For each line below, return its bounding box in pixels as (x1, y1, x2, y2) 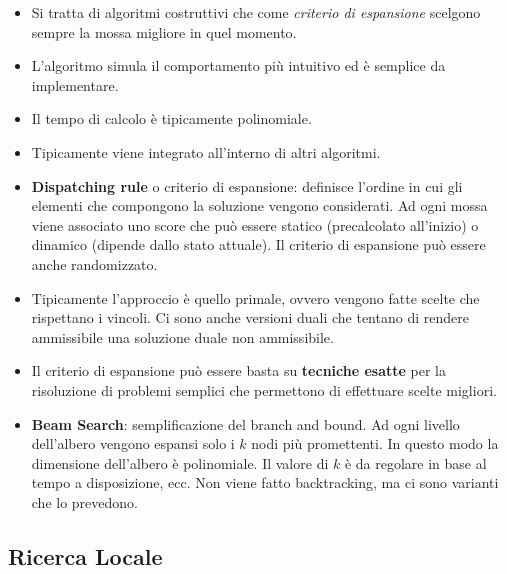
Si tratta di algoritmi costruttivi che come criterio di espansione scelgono (31, 2, 481, 22)
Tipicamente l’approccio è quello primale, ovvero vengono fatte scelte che (31, 287, 480, 308)
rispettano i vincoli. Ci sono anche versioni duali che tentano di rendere (31, 307, 469, 328)
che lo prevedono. (31, 491, 139, 512)
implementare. (31, 74, 119, 95)
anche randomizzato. (31, 253, 158, 274)
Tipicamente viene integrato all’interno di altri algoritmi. (31, 141, 381, 162)
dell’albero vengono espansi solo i (31, 433, 235, 454)
